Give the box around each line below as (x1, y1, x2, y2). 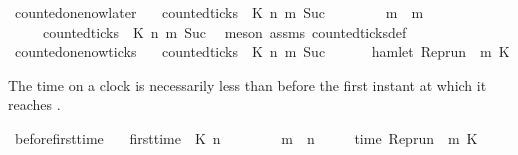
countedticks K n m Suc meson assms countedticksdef (42, 21, 407, 42)
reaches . (8, 94, 61, 115)
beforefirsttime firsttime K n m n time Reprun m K (14, 127, 478, 148)
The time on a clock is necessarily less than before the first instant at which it (8, 74, 487, 95)
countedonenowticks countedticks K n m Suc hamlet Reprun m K (14, 41, 510, 62)
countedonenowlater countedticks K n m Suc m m (14, 2, 424, 22)
